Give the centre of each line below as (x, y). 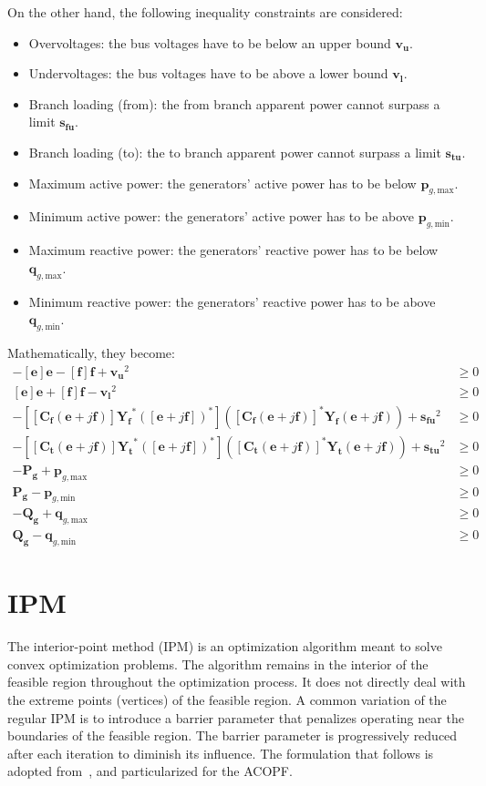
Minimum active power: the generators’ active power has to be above (222, 216)
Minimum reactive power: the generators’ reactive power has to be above (232, 301)
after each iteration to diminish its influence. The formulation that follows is (221, 753)
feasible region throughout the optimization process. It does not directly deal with (237, 682)
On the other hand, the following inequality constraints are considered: (205, 12)
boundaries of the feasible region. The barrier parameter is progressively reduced (233, 735)
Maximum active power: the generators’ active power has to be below (222, 183)
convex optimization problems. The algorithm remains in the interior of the (218, 664)
